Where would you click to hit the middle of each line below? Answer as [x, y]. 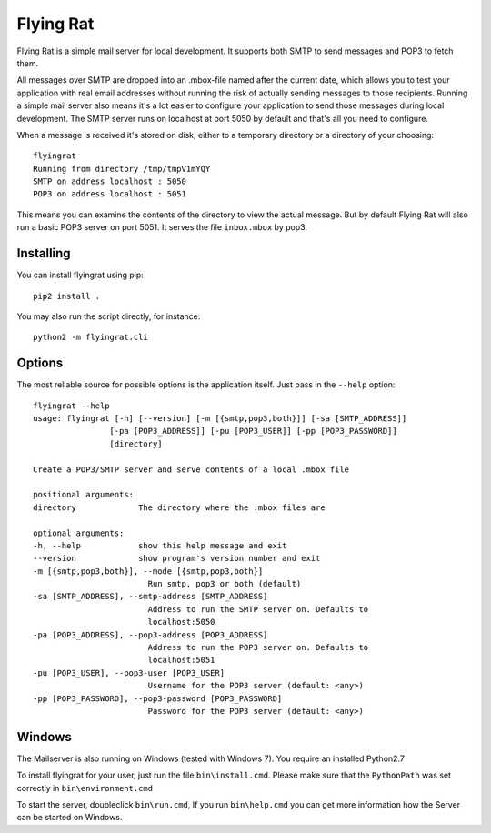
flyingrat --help [71, 406]
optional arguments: [79, 533]
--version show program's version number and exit [177, 558]
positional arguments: [84, 495]
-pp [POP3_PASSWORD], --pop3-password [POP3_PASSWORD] [158, 698]
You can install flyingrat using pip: [80, 275]
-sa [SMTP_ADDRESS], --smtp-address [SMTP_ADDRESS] [150, 597]
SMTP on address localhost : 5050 [110, 181]
